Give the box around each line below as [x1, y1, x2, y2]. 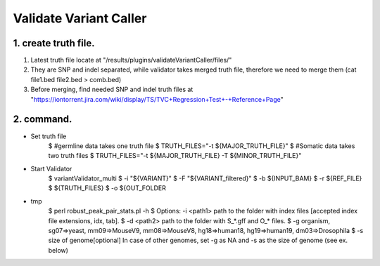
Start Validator [30, 164, 72, 173]
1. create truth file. [13, 37, 95, 49]
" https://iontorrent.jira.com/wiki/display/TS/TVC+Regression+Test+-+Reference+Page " [30, 95, 284, 103]
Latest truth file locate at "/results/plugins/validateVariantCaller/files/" [30, 56, 232, 65]
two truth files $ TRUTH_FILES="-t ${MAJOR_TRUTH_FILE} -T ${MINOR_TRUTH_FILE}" [48, 152, 302, 160]
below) [48, 246, 68, 254]
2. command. [13, 113, 72, 126]
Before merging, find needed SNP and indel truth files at [30, 85, 194, 94]
